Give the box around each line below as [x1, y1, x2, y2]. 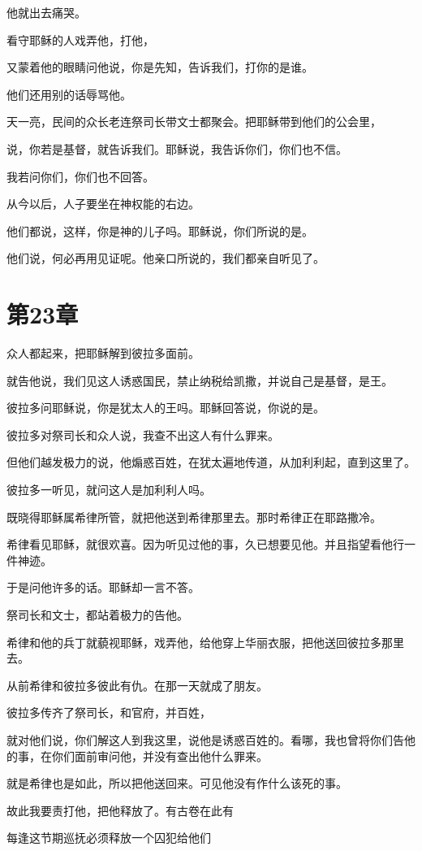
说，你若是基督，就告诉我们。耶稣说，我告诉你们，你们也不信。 [6, 140, 347, 157]
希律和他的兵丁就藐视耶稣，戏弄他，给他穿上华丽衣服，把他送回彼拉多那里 [6, 633, 404, 650]
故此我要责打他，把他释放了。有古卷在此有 [6, 801, 234, 818]
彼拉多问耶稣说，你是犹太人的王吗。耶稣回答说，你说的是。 [6, 399, 325, 416]
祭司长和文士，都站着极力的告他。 [6, 606, 188, 623]
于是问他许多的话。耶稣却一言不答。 [6, 579, 200, 596]
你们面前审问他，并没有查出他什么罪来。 [51, 747, 268, 764]
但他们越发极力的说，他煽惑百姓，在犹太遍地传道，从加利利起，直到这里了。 [6, 454, 416, 471]
